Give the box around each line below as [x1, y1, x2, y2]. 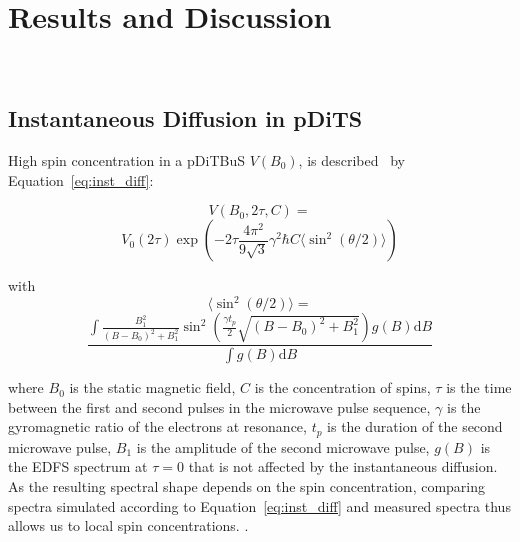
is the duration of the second [327, 416, 503, 437]
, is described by [298, 149, 405, 170]
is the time [446, 377, 512, 398]
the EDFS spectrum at [8, 456, 148, 477]
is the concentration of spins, [254, 377, 431, 398]
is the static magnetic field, [69, 377, 236, 398]
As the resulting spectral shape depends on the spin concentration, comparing [8, 475, 486, 496]
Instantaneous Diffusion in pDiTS [8, 103, 363, 134]
